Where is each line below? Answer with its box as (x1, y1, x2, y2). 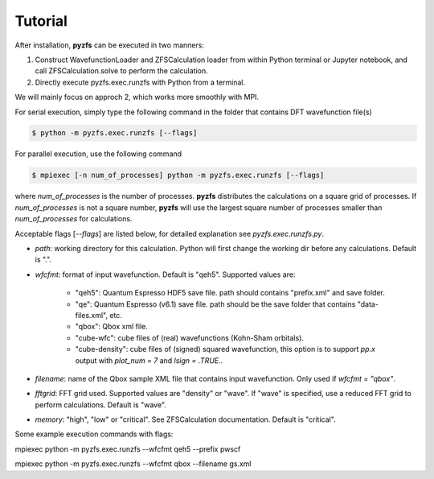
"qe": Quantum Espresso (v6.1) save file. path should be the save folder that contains (75, 299, 356, 309)
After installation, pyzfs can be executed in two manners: (14, 40, 205, 50)
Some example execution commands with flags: (14, 429, 174, 439)
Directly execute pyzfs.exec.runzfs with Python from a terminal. (35, 77, 246, 87)
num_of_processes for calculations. (14, 214, 133, 224)
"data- (357, 299, 379, 309)
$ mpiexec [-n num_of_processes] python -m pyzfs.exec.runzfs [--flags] (31, 171, 325, 180)
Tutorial (14, 12, 68, 30)
